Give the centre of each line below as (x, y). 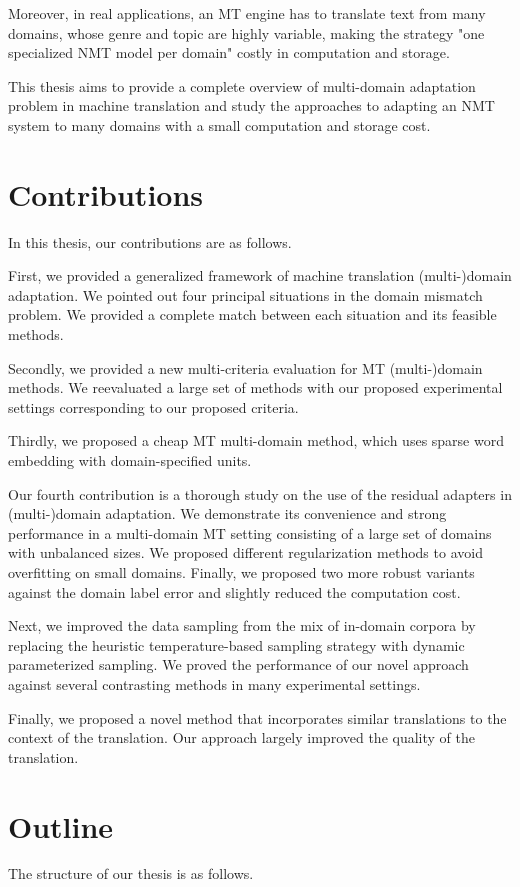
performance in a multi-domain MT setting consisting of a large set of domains (250, 532)
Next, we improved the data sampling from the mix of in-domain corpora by (242, 625)
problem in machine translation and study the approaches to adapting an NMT (251, 105)
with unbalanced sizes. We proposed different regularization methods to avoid (245, 552)
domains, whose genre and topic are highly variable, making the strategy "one (246, 32)
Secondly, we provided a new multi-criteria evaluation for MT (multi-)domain (245, 367)
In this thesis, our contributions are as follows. (150, 241)
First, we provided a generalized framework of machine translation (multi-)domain (260, 275)
